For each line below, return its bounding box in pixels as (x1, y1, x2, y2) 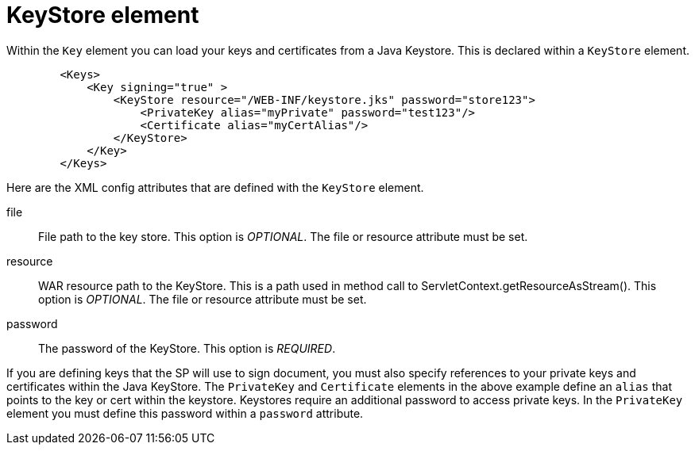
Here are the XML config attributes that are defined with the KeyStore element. (6, 180, 424, 194)
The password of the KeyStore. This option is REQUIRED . (38, 341, 336, 355)
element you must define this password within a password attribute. (6, 406, 364, 420)
